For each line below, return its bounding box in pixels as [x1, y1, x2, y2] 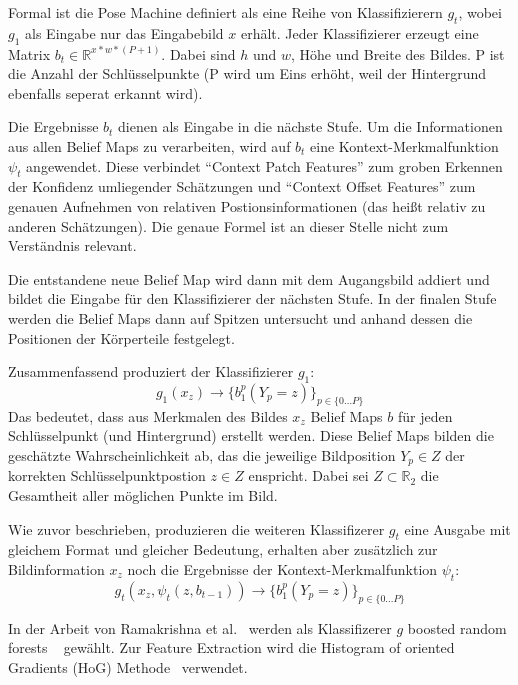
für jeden [397, 405, 453, 426]
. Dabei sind [161, 43, 236, 64]
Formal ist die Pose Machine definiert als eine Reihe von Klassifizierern [8, 2, 443, 22]
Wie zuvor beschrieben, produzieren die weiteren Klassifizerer [8, 518, 385, 539]
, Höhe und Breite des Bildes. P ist [290, 43, 505, 64]
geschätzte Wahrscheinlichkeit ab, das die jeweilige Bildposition [8, 444, 396, 465]
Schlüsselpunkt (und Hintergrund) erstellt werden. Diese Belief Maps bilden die [8, 425, 494, 446]
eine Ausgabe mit [404, 518, 511, 539]
